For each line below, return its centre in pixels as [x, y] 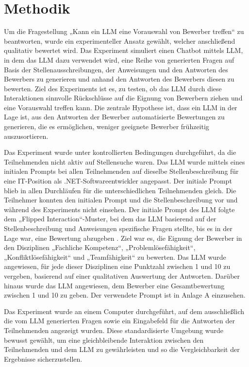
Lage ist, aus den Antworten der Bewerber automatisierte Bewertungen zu [114, 117]
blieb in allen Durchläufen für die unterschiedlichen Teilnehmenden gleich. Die [120, 190]
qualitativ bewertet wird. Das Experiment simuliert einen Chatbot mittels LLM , [124, 50]
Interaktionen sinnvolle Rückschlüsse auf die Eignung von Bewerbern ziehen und [123, 98]
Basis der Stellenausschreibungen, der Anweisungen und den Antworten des [116, 69]
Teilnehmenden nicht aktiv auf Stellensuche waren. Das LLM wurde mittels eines [124, 161]
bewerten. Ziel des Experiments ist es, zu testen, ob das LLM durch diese [113, 88]
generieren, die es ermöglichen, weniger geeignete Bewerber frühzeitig [107, 126]
